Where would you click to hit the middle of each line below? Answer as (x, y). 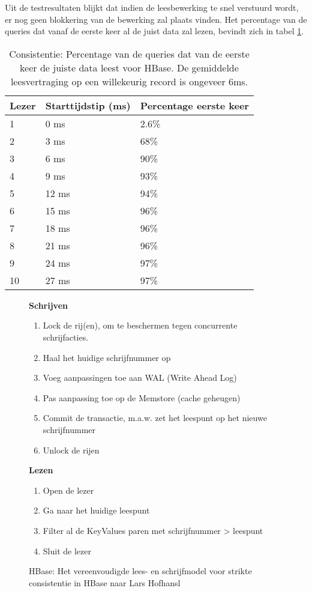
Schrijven (48, 305)
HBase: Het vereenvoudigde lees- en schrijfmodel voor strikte (140, 571)
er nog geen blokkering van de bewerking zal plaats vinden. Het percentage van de (156, 19)
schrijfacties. (66, 337)
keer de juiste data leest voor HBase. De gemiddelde (129, 67)
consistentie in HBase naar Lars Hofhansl (105, 582)
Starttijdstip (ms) (88, 105)
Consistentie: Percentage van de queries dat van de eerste (129, 53)
